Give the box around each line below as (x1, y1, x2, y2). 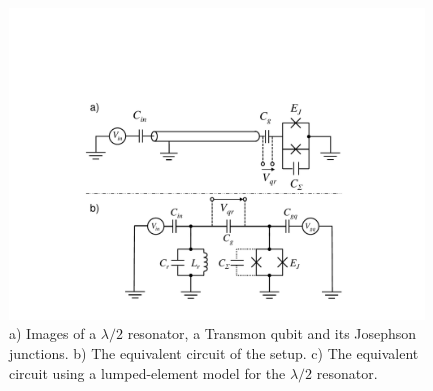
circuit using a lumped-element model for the (9, 362, 286, 383)
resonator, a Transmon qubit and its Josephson (127, 323, 417, 344)
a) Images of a (9, 323, 97, 344)
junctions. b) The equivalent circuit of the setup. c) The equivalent (9, 342, 419, 363)
